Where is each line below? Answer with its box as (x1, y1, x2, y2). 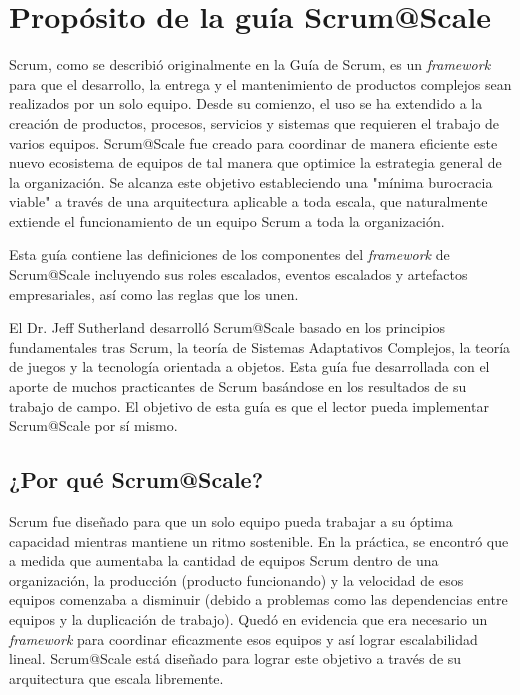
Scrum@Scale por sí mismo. (9, 415, 178, 436)
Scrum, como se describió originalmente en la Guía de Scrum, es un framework (9, 54, 491, 75)
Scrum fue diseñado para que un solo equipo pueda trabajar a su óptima (9, 511, 453, 532)
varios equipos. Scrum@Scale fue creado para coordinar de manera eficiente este (9, 132, 498, 153)
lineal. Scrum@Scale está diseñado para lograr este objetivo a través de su (9, 648, 462, 669)
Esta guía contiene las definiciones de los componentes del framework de (9, 244, 450, 265)
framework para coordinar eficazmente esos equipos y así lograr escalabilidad (9, 628, 478, 649)
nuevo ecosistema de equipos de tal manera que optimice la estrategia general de (9, 152, 502, 173)
